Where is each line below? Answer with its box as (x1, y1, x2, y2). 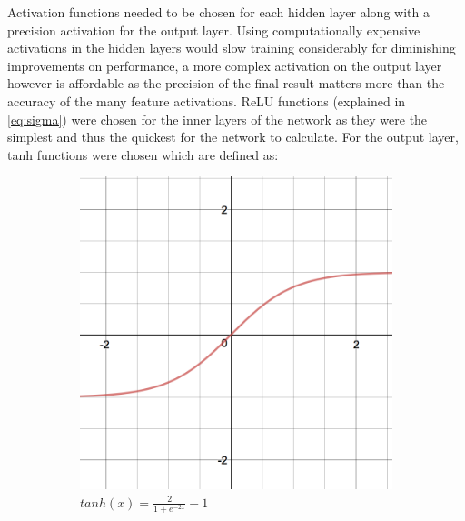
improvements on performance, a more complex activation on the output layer (7, 55, 442, 75)
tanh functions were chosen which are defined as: (7, 145, 279, 164)
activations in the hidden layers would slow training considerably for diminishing (7, 38, 456, 57)
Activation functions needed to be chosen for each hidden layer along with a (7, 3, 430, 21)
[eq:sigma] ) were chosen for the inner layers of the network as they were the (7, 109, 428, 128)
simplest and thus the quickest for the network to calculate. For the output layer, (7, 127, 459, 146)
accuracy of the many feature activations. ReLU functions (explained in (7, 91, 406, 110)
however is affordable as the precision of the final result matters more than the (7, 74, 445, 93)
